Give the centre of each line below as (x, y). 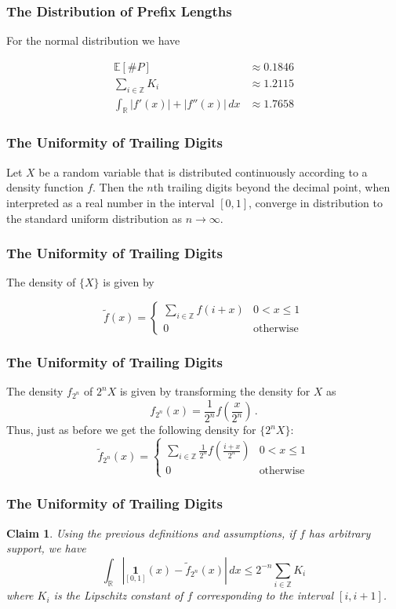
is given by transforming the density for (215, 391)
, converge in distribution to (316, 202)
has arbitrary (340, 532)
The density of (41, 282)
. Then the (118, 187)
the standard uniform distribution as (94, 218)
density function (45, 187)
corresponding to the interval (265, 595)
